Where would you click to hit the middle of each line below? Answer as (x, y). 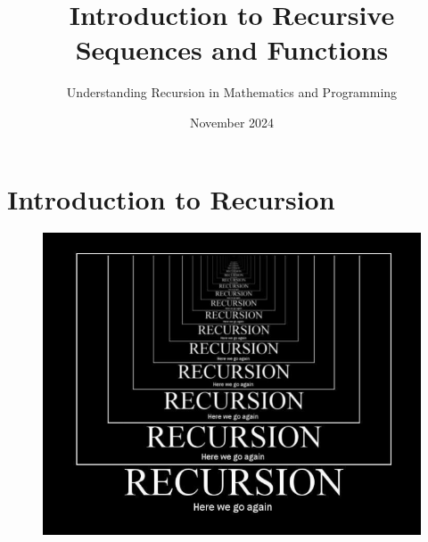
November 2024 (232, 122)
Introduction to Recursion (171, 198)
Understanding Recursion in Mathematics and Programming (232, 92)
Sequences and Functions (232, 49)
